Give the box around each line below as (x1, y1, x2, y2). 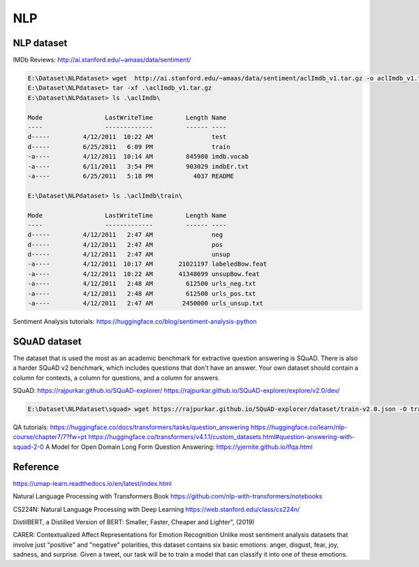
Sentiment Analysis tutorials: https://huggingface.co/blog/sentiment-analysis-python (13, 317, 257, 326)
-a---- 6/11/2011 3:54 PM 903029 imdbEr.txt (27, 162, 249, 171)
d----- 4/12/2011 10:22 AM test (27, 133, 227, 141)
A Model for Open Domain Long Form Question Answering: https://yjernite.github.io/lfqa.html (45, 443, 314, 451)
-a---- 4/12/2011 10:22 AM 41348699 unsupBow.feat (27, 270, 260, 278)
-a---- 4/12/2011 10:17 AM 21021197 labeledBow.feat (27, 260, 267, 268)
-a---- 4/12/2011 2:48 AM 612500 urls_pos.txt (27, 289, 256, 297)
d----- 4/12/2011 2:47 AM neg (27, 231, 223, 239)
